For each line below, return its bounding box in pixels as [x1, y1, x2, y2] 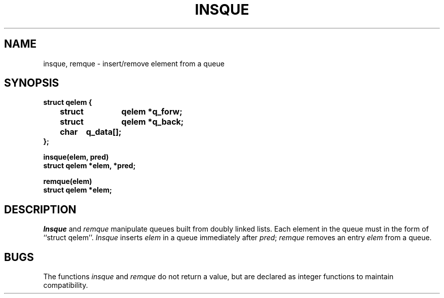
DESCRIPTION [4, 203, 77, 216]
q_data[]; [86, 127, 122, 137]
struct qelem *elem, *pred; [43, 161, 136, 170]
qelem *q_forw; [121, 106, 182, 117]
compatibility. [43, 281, 88, 290]
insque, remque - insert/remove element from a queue [43, 59, 225, 68]
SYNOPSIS [4, 77, 59, 90]
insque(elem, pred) [43, 153, 109, 162]
